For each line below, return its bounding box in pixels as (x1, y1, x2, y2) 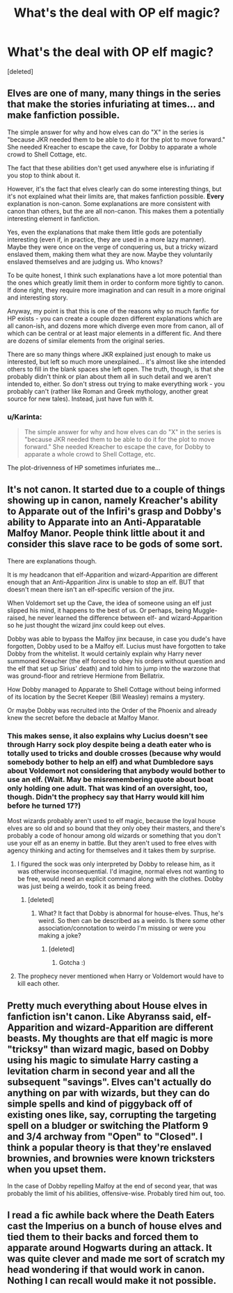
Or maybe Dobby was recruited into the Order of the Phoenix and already (7, 706, 217, 714)
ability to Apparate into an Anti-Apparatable (7, 517, 202, 529)
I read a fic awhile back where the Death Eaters (7, 1209, 215, 1221)
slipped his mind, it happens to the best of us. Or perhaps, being (7, 606, 192, 614)
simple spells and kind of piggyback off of (7, 1098, 193, 1109)
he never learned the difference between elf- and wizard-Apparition (28, 613, 223, 622)
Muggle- (193, 606, 218, 614)
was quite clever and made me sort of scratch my (7, 1253, 225, 1265)
